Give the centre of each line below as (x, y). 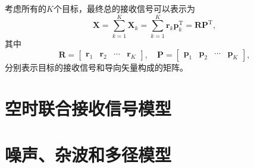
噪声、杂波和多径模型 (88, 155)
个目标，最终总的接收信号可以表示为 (124, 8)
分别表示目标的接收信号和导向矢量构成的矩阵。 (96, 67)
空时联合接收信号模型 (88, 108)
